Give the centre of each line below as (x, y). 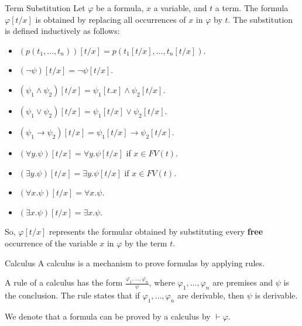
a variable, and (180, 8)
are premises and (243, 282)
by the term (146, 243)
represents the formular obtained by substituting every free (156, 231)
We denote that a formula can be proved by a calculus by (108, 316)
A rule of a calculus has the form (64, 282)
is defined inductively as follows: (62, 31)
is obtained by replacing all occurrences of (111, 19)
